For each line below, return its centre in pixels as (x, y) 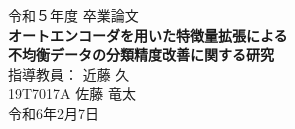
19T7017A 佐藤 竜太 (72, 93)
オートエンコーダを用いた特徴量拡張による (148, 34)
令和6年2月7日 (53, 112)
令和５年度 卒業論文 (73, 15)
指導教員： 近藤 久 (69, 73)
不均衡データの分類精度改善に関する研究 (141, 54)
